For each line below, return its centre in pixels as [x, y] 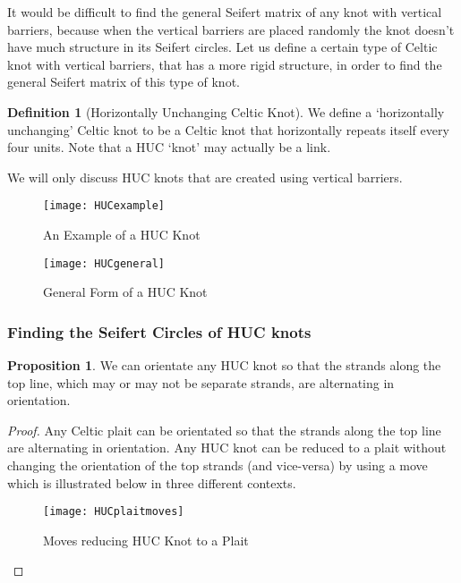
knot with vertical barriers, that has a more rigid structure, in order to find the [225, 64]
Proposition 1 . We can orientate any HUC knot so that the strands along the [224, 365]
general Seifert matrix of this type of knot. [124, 82]
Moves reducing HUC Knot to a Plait [146, 540]
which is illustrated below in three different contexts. [152, 482]
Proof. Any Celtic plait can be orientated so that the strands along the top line [224, 430]
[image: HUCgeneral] [104, 263]
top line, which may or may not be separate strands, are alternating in [201, 382]
